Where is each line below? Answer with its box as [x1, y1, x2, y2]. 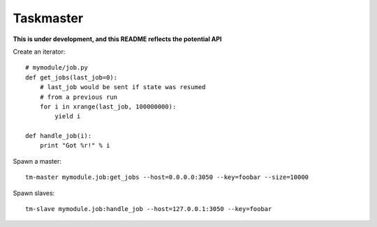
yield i [54, 112, 81, 120]
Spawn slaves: [13, 189, 55, 197]
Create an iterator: [13, 47, 66, 56]
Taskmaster [13, 10, 84, 26]
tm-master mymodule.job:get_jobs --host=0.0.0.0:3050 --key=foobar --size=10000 [25, 173, 309, 181]
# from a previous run [39, 93, 118, 101]
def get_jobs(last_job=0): [25, 73, 118, 81]
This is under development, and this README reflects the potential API [13, 35, 223, 43]
